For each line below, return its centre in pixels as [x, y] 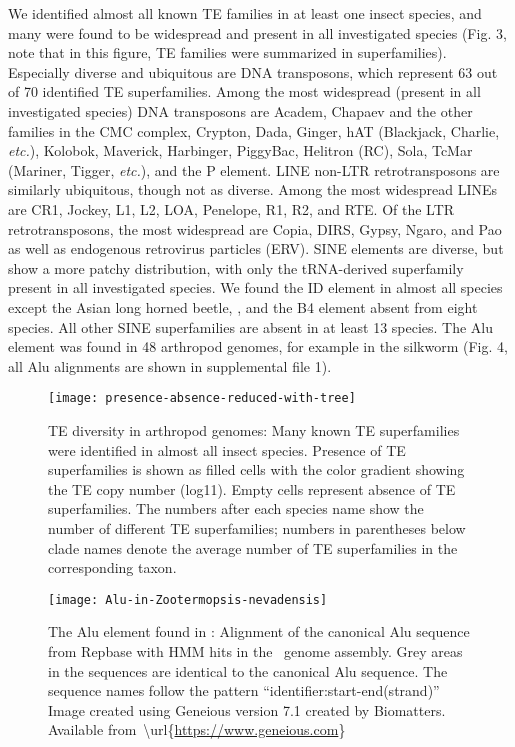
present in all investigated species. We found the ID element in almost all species [255, 287]
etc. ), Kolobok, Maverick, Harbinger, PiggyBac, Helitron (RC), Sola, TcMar [240, 150]
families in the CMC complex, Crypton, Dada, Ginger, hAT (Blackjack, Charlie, [254, 130]
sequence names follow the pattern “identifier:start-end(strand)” [244, 690]
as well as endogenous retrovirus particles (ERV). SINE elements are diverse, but [256, 248]
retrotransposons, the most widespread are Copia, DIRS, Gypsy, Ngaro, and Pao [255, 228]
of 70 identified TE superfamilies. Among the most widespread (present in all [244, 91]
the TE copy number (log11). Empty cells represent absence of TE [252, 488]
